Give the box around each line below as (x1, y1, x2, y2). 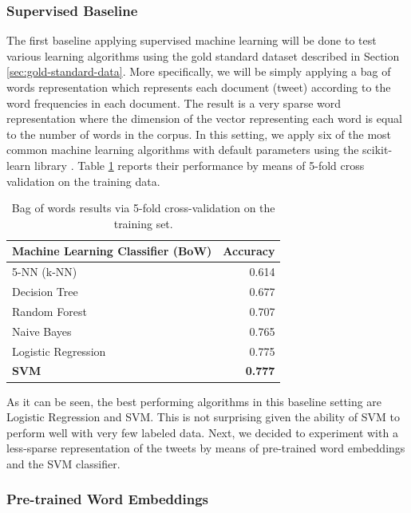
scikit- (362, 141, 393, 158)
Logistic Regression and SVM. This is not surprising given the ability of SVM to (6, 408, 401, 425)
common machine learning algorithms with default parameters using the (6, 141, 359, 158)
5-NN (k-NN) (12, 263, 77, 280)
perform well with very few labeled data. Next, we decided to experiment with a (6, 424, 398, 440)
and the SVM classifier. (6, 455, 121, 472)
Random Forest (12, 302, 87, 319)
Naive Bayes (12, 322, 72, 339)
